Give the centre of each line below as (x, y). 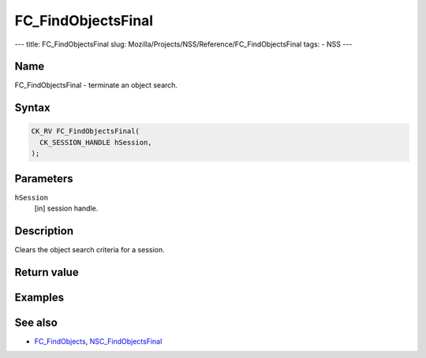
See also (36, 322)
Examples (39, 297)
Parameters (44, 179)
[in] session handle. (66, 208)
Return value (47, 272)
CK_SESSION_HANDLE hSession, (96, 142)
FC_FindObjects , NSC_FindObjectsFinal (98, 341)
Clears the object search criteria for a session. (90, 250)
